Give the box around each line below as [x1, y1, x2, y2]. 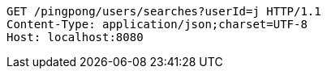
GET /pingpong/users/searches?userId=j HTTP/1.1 [6, 5, 321, 18]
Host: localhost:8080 [6, 31, 144, 44]
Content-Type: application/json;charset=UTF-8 [6, 18, 308, 31]
